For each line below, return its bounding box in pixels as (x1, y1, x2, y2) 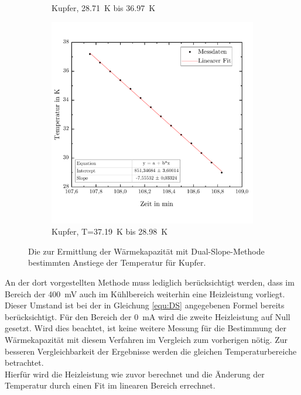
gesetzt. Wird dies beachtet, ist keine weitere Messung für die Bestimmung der (5, 322, 287, 334)
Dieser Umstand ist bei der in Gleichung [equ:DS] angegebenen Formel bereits (5, 299, 285, 311)
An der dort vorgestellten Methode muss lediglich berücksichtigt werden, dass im (5, 276, 295, 288)
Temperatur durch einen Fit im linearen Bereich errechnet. (5, 379, 216, 391)
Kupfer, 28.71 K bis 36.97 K (52, 2, 156, 13)
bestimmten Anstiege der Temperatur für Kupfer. (28, 256, 206, 269)
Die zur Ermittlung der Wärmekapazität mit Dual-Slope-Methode (28, 245, 265, 257)
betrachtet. (5, 356, 44, 369)
